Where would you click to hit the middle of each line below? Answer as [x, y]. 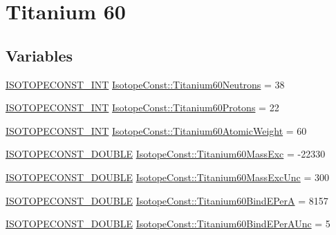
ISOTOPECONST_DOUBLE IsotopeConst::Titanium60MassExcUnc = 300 [168, 177]
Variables [39, 55]
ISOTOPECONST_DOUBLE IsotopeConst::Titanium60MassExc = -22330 [166, 154]
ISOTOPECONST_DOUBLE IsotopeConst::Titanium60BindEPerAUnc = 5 [168, 224]
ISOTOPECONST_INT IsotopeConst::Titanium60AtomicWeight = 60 [156, 130]
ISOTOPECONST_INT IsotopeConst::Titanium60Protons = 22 [142, 107]
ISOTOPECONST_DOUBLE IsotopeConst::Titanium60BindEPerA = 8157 [167, 200]
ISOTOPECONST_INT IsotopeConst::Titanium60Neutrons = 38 [145, 84]
